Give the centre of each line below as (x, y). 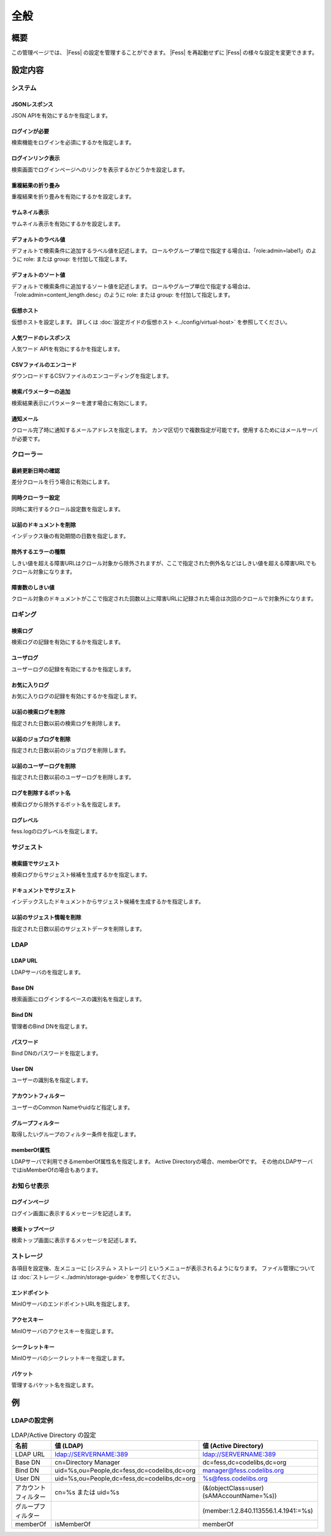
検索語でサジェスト (36, 863)
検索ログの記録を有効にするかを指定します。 (67, 642)
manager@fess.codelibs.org (243, 1470)
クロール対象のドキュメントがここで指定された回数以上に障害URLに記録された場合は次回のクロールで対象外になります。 (164, 598)
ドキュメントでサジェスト (44, 890)
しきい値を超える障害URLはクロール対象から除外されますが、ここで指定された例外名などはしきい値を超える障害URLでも (164, 563)
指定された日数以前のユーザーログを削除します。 (73, 777)
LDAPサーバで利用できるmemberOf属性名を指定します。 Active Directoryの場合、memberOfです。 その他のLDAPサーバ (162, 1161)
